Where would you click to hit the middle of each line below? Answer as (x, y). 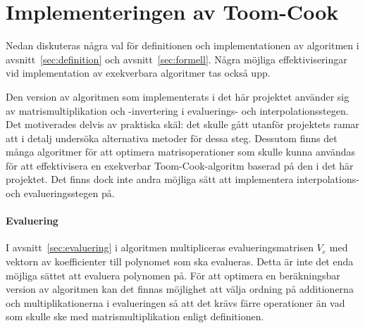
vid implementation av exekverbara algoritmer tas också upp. (138, 73)
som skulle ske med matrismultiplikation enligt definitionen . (135, 316)
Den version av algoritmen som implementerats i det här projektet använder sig (178, 96)
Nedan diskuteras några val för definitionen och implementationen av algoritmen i (182, 45)
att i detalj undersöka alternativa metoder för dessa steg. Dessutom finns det (172, 138)
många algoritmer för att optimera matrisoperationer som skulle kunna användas (181, 152)
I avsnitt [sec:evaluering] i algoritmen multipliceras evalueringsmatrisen (160, 247)
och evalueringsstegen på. (60, 193)
